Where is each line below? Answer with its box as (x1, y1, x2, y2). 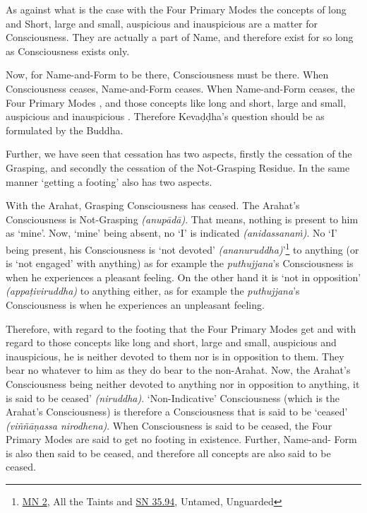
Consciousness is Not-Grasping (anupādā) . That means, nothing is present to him (6, 211, 359, 226)
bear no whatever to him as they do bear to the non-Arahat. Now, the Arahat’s (6, 362, 351, 377)
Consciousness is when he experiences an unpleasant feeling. (6, 297, 265, 312)
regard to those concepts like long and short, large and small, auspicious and (6, 335, 337, 350)
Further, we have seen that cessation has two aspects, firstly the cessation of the (6, 146, 352, 161)
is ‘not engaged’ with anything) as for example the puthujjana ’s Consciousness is (6, 256, 354, 271)
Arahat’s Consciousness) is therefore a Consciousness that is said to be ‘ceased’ (6, 404, 348, 419)
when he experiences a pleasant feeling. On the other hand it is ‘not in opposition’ (6, 269, 361, 284)
